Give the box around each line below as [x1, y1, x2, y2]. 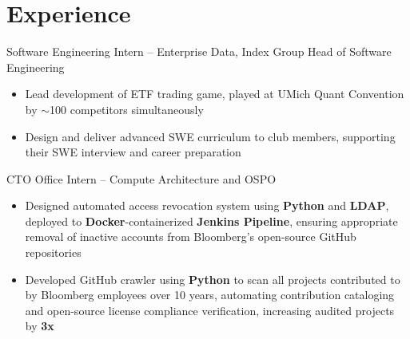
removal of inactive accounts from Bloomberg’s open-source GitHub [25, 228, 356, 245]
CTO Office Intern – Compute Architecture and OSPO [6, 170, 277, 187]
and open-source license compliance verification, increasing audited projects [25, 302, 395, 318]
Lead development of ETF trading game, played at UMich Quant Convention [25, 85, 404, 102]
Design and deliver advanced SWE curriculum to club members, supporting [25, 128, 396, 144]
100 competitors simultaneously [50, 101, 204, 117]
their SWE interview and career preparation [25, 144, 241, 160]
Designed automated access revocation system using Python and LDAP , [25, 197, 389, 214]
